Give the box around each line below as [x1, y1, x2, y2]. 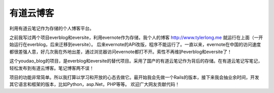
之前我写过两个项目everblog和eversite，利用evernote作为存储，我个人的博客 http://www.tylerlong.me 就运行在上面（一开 [9, 34, 263, 40]
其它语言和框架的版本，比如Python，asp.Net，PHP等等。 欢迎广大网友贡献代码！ [9, 81, 180, 87]
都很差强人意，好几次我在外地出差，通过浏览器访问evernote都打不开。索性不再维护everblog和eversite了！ [9, 49, 232, 55]
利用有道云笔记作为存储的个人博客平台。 [9, 25, 94, 31]
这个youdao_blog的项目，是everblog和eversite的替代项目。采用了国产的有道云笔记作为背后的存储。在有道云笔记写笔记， [9, 58, 263, 64]
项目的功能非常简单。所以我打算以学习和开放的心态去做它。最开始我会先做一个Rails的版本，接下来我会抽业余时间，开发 [9, 74, 259, 80]
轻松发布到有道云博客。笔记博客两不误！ [9, 65, 94, 71]
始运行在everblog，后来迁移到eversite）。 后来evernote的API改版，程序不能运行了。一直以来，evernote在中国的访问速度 [9, 41, 261, 48]
